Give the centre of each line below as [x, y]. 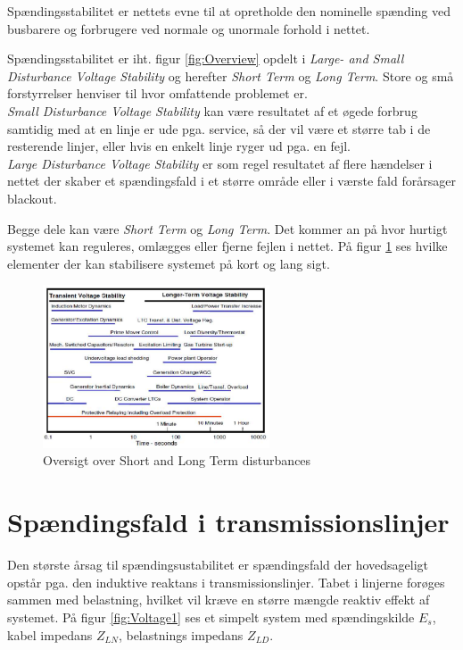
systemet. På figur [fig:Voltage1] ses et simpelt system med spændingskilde [211, 617]
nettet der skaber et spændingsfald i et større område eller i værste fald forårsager [231, 181]
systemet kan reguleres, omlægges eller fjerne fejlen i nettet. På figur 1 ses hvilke [227, 246]
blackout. [32, 198]
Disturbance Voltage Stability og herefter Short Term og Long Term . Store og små [231, 75]
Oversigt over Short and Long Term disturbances [177, 460]
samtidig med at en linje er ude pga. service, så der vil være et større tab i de [219, 128]
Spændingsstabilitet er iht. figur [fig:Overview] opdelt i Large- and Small [206, 58]
